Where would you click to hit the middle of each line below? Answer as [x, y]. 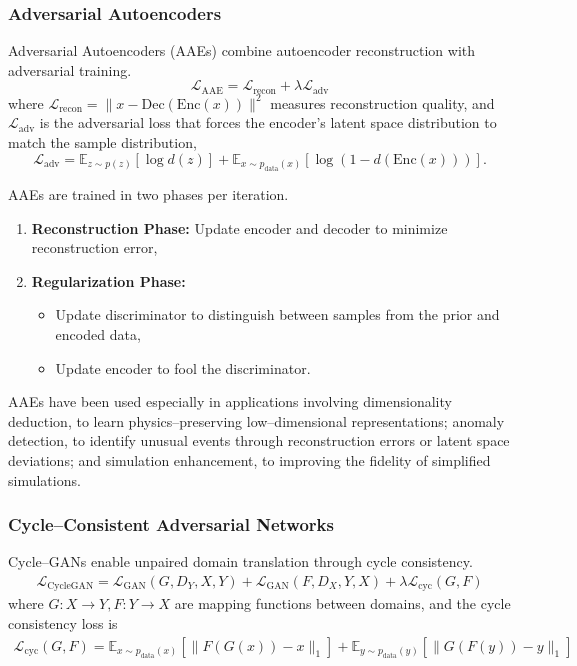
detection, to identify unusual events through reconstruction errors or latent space [259, 440]
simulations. [44, 479]
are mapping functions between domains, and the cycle [342, 603]
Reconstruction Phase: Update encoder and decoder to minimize [239, 227]
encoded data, [98, 334]
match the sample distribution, [102, 142]
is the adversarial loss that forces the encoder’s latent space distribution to [268, 122]
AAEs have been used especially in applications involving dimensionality [230, 401]
